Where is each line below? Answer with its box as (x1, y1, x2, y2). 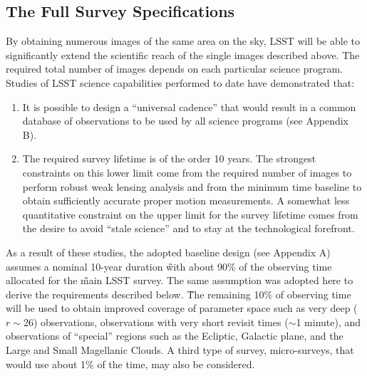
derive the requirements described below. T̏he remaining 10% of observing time (6, 286, 351, 301)
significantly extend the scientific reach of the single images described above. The (6, 47, 360, 62)
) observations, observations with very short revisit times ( (33, 314, 289, 329)
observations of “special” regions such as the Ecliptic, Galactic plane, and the (6, 328, 343, 343)
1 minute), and (296, 314, 361, 329)
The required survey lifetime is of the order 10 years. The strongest (22, 151, 316, 166)
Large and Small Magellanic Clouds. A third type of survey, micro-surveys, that (6, 343, 354, 357)
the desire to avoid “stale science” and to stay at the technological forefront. (22, 221, 355, 236)
